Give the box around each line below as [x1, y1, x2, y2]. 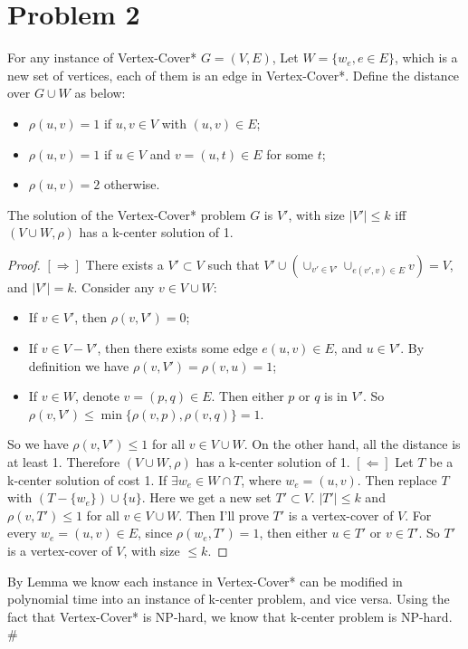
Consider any [81, 277, 155, 296]
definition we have [28, 356, 129, 375]
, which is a [394, 48, 458, 67]
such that [207, 254, 260, 273]
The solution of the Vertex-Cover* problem [7, 205, 246, 224]
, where [241, 470, 282, 489]
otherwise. [103, 175, 160, 194]
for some [266, 144, 314, 163]
